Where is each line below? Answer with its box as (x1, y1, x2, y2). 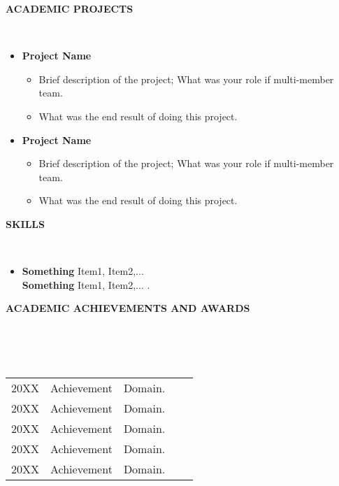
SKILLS (6, 216, 45, 231)
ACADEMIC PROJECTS (6, 1, 134, 15)
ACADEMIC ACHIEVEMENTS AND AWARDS (6, 301, 250, 315)
